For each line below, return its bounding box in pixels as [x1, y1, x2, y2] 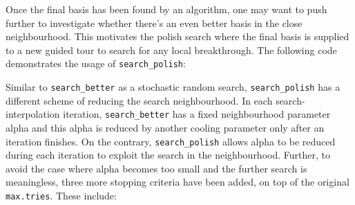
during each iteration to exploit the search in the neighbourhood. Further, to [6, 148, 330, 162]
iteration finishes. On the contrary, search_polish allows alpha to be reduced [6, 134, 336, 148]
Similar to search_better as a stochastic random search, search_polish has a [6, 80, 340, 94]
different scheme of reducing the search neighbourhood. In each [6, 93, 273, 107]
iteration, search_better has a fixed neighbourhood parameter [63, 107, 331, 121]
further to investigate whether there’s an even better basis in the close [6, 15, 303, 30]
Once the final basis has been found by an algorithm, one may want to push [6, 2, 327, 16]
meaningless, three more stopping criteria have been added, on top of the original [6, 175, 349, 189]
